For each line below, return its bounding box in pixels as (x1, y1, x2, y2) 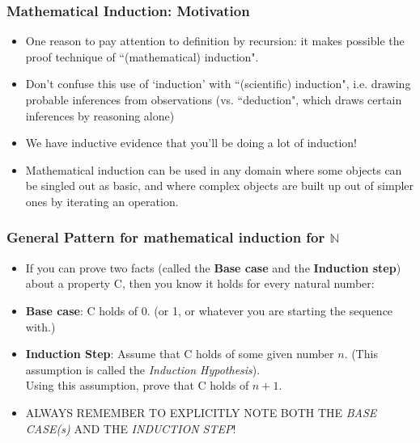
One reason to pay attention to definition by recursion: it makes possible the (25, 32, 405, 49)
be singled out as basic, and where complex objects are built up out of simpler (25, 177, 414, 194)
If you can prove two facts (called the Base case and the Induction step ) (25, 259, 401, 276)
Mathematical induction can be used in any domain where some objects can (25, 161, 402, 178)
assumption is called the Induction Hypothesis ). (25, 361, 261, 378)
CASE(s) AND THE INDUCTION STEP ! (25, 420, 236, 437)
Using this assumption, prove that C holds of (25, 377, 249, 394)
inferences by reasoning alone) (25, 107, 175, 124)
